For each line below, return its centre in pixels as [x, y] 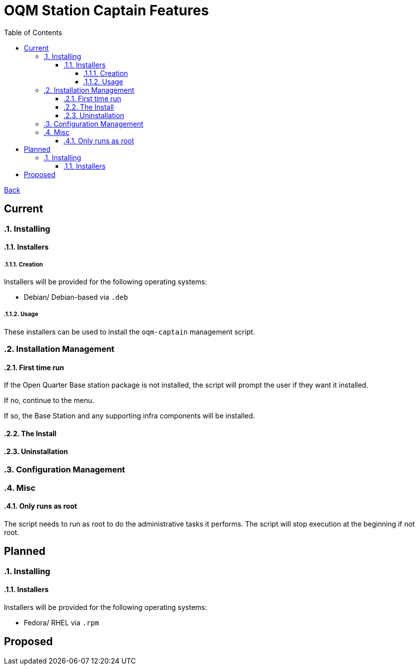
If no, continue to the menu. [49, 401]
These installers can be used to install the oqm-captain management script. [130, 332]
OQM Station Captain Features [106, 10]
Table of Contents [33, 32]
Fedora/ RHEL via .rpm [62, 622]
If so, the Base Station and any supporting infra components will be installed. [130, 416]
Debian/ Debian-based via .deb [76, 297]
